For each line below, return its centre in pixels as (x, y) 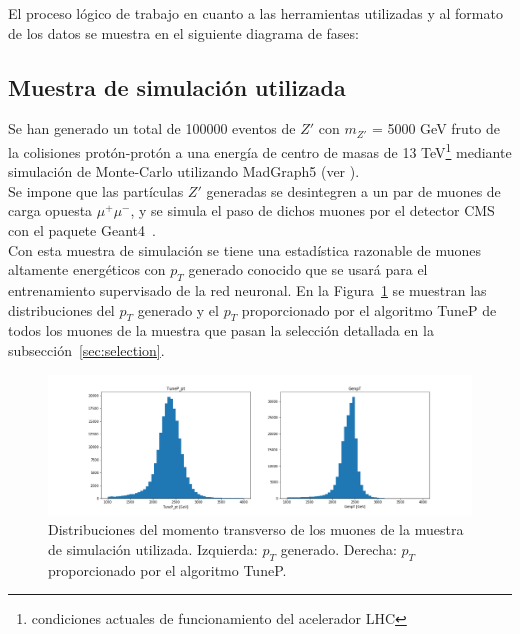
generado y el (178, 309)
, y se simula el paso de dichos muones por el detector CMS (312, 210)
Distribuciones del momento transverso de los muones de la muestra (256, 529)
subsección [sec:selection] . (86, 349)
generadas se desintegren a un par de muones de (353, 190)
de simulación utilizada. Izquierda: (153, 548)
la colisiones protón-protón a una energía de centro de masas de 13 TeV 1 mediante (260, 150)
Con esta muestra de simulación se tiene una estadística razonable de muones (245, 249)
